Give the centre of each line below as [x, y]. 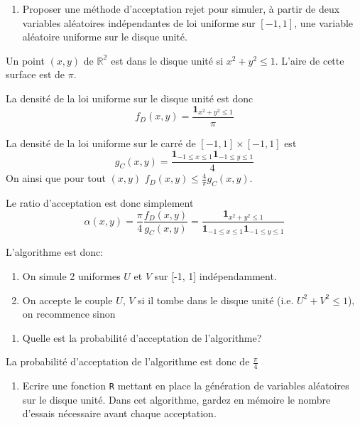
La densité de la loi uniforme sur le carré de [101, 143]
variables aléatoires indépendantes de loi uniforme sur [139, 22]
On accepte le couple [67, 300]
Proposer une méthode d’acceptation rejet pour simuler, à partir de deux [181, 9]
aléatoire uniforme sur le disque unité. [105, 37]
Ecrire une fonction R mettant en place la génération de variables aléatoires [186, 386]
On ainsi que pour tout [56, 178]
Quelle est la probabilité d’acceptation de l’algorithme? [142, 337]
